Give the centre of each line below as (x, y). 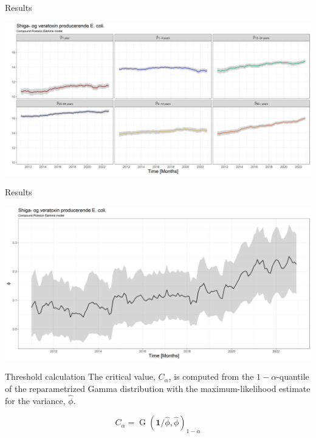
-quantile (293, 376)
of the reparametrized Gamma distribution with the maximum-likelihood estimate (158, 388)
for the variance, (35, 400)
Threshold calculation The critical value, (80, 376)
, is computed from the (211, 376)
